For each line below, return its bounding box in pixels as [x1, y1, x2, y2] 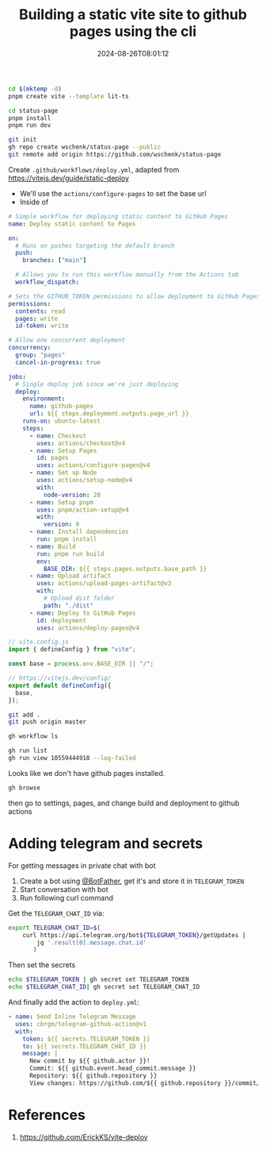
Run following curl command [19, 893, 113, 902]
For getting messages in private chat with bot [8, 860, 156, 870]
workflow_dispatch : [15, 278, 80, 287]
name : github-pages [28, 403, 93, 411]
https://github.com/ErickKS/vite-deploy [19, 1132, 148, 1141]
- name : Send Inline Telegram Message [8, 1013, 136, 1021]
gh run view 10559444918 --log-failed [8, 754, 136, 762]
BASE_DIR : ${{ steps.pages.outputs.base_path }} [43, 565, 207, 573]
